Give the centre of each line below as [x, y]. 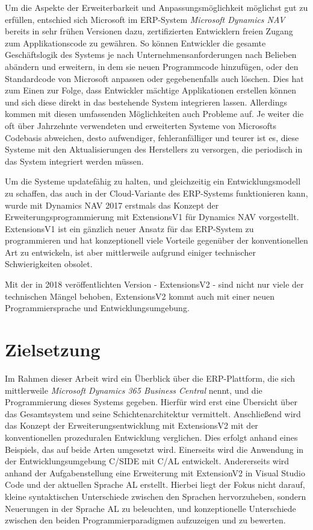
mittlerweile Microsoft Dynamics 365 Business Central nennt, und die [134, 390]
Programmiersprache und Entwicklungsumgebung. [97, 308]
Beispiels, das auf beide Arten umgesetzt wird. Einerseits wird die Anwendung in [154, 449]
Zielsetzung [53, 349]
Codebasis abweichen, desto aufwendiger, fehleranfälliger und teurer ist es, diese [152, 137]
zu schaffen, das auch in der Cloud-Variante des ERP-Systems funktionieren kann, [156, 193]
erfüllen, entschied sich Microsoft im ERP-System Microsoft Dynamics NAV [145, 19]
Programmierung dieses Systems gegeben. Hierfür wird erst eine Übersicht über [151, 402]
